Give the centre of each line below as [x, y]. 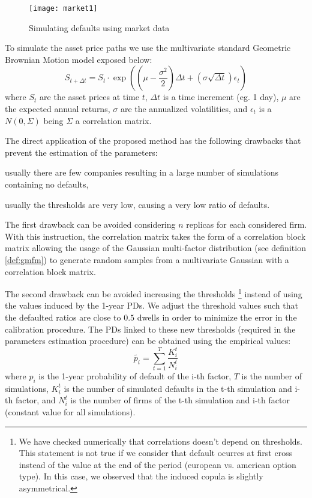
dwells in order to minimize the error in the [217, 317]
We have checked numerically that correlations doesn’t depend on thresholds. [160, 441]
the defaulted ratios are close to [63, 317]
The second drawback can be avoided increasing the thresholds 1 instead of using [154, 293]
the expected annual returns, [58, 109]
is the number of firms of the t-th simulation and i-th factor [180, 400]
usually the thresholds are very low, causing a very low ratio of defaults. [137, 204]
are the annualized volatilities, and [184, 109]
